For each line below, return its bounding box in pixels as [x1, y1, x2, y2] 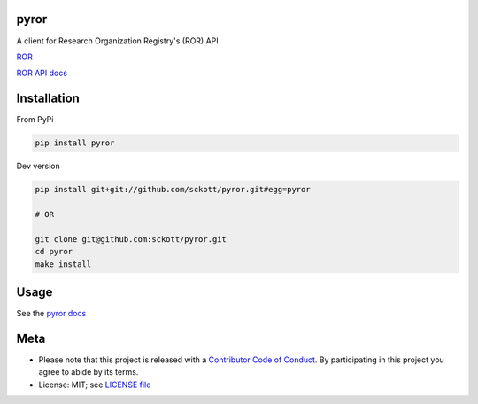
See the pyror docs [16, 308, 87, 318]
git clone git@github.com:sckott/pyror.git [35, 234, 227, 244]
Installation [16, 91, 80, 106]
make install [35, 259, 92, 269]
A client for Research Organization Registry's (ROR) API [16, 35, 219, 46]
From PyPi [16, 114, 54, 125]
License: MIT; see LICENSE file [38, 379, 151, 390]
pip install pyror [35, 138, 115, 148]
